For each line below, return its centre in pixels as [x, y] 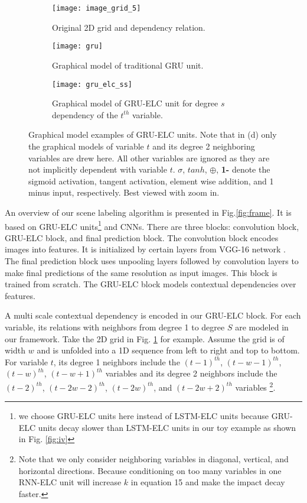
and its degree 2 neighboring [204, 146]
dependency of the [85, 114]
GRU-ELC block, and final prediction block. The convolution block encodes [142, 237]
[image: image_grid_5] [97, 8]
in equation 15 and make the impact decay [208, 482]
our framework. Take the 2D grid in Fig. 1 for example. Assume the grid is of [145, 338]
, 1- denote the [243, 169]
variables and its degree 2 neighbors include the [191, 373]
